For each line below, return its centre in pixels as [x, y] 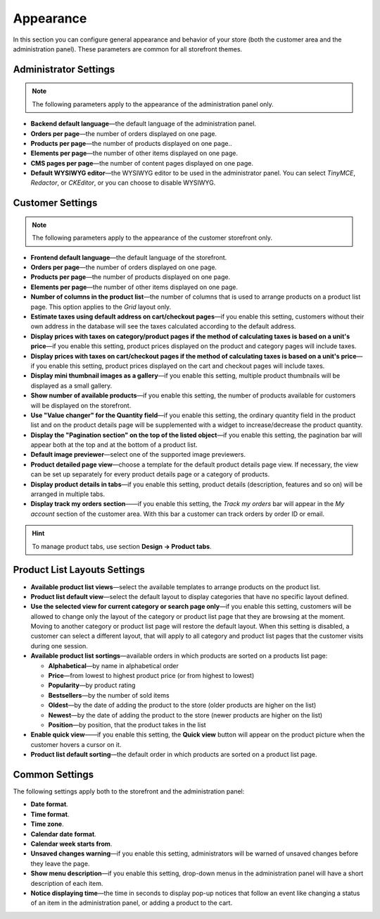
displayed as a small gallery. [71, 386]
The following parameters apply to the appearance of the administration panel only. [153, 104]
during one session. [59, 646]
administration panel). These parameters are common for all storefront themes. [128, 49]
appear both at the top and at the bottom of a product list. [114, 445]
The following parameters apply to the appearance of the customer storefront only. [152, 238]
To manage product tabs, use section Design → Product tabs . [122, 546]
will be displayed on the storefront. [81, 405]
